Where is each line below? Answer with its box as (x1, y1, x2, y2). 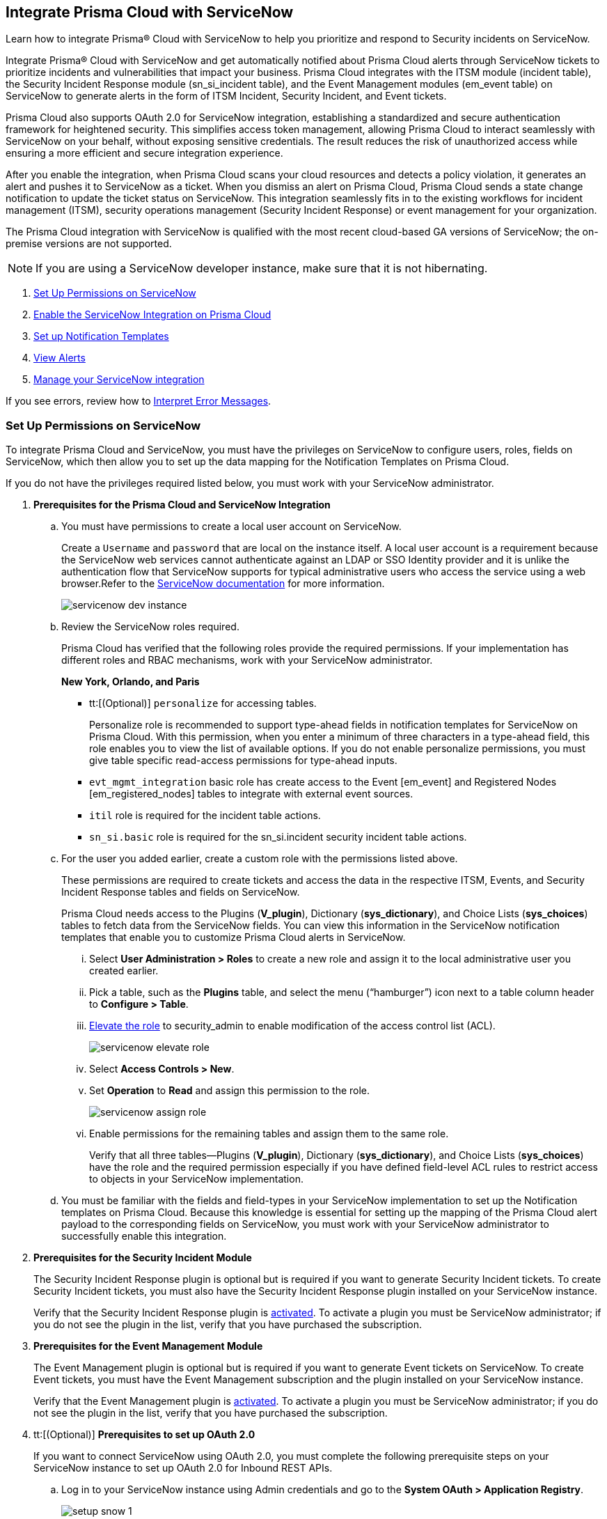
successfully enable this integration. (61, 1230, 227, 1243)
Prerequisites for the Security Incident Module (33, 1252, 252, 1264)
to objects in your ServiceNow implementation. (89, 1173, 303, 1185)
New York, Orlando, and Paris (61, 676, 200, 688)
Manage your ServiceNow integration (33, 373, 205, 386)
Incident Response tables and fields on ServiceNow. (61, 886, 300, 898)
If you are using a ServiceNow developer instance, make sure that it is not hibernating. (36, 261, 488, 276)
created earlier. (89, 965, 159, 977)
